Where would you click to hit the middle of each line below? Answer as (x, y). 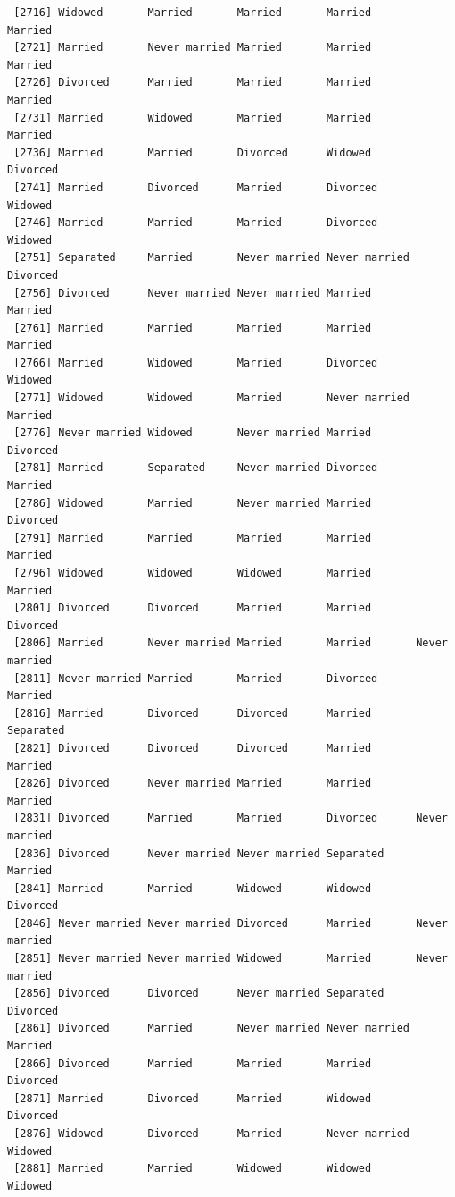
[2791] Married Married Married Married (193, 538)
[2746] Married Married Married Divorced (196, 223)
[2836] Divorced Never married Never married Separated (199, 853)
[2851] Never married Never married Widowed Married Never (231, 959)
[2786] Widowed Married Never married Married (193, 503)
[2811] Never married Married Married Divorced (196, 678)
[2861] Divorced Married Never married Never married (212, 1028)
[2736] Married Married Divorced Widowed (193, 152)
